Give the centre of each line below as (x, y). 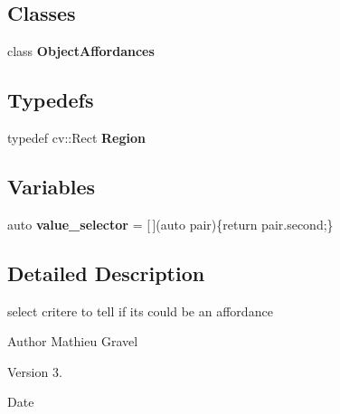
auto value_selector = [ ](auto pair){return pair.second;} (170, 224)
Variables (52, 186)
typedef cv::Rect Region (77, 137)
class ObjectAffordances (81, 51)
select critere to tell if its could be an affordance (140, 310)
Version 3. (35, 371)
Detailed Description (106, 273)
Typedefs (51, 100)
